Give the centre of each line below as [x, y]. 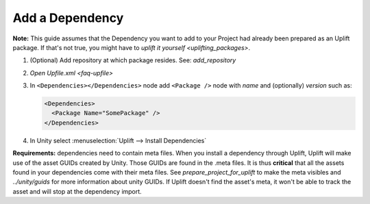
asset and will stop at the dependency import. [77, 191]
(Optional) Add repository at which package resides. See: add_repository [133, 60]
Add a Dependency [68, 18]
